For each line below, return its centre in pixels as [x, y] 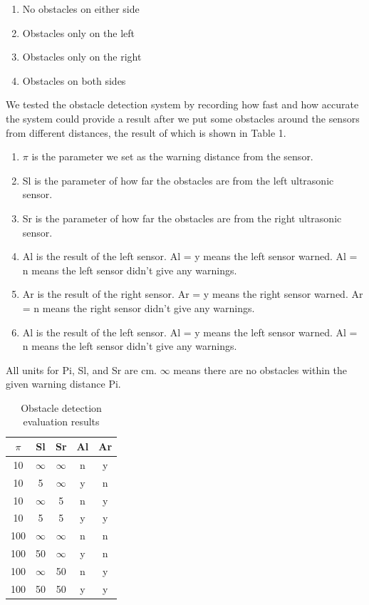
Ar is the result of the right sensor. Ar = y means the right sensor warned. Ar [193, 294]
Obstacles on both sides [74, 80]
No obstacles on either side [81, 9]
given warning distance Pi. [63, 384]
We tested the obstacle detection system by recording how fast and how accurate [182, 104]
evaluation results [61, 422]
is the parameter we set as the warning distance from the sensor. [172, 156]
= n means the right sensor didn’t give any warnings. [139, 307]
